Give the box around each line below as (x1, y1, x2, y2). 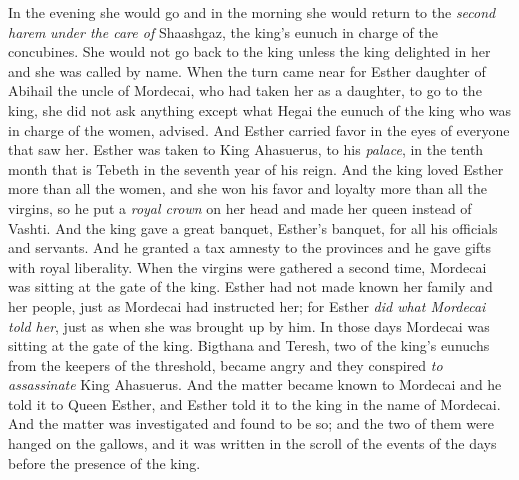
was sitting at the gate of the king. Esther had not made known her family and (8, 276, 493, 297)
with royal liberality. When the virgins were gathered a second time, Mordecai (8, 256, 487, 277)
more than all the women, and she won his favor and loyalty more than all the (8, 178, 487, 199)
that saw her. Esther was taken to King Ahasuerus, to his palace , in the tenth (8, 139, 484, 160)
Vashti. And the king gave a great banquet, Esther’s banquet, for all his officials (8, 217, 498, 238)
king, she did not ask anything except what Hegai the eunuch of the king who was (8, 99, 512, 120)
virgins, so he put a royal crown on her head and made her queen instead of (8, 197, 472, 218)
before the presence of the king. (8, 452, 201, 473)
